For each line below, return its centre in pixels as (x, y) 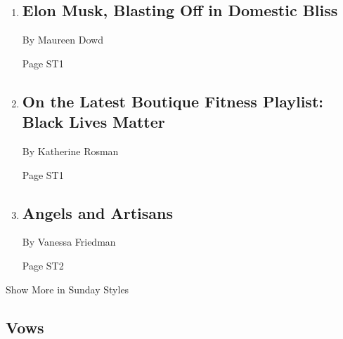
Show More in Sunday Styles (67, 289)
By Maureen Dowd (63, 40)
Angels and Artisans (98, 212)
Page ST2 (43, 265)
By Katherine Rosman (70, 151)
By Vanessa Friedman (69, 242)
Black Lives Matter (93, 122)
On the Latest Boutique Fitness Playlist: (173, 101)
